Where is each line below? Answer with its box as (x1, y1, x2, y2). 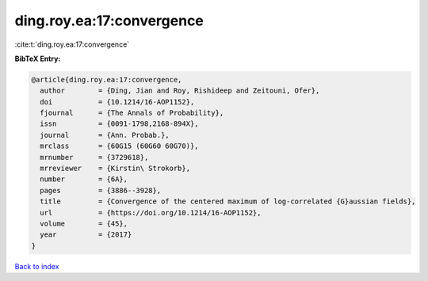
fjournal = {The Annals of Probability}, (40, 108, 224, 118)
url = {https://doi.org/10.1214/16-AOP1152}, (40, 208, 262, 217)
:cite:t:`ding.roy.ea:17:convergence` (14, 40, 130, 49)
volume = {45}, (40, 219, 128, 228)
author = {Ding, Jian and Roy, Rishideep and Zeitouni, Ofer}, (40, 86, 320, 95)
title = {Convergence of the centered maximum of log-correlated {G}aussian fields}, (40, 197, 416, 206)
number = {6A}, (40, 175, 128, 184)
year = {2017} (40, 230, 132, 239)
